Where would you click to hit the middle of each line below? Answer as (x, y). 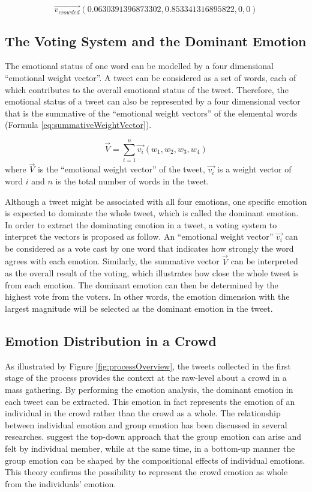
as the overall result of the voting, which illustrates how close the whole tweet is (152, 273)
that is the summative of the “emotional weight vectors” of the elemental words (151, 113)
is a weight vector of (254, 169)
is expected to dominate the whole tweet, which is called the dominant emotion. (152, 213)
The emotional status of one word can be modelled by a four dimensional (139, 66)
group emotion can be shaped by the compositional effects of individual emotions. (155, 460)
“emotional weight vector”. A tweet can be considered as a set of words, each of (151, 78)
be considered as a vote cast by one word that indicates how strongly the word (149, 248)
